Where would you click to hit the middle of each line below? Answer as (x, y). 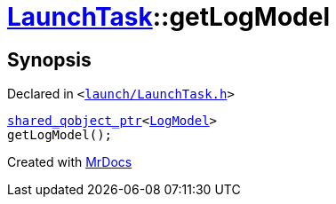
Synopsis (49, 59)
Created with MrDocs (70, 162)
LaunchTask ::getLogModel (168, 17)
